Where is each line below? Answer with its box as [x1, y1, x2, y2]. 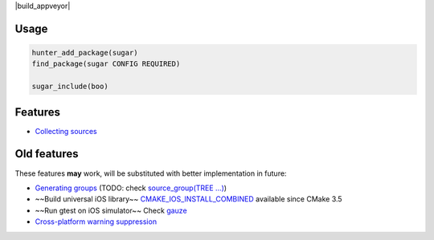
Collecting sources [35, 126, 97, 136]
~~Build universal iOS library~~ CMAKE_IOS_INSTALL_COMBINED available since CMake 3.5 [35, 194, 342, 204]
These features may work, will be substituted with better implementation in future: [14, 169, 287, 178]
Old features [14, 147, 79, 161]
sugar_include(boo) [31, 82, 108, 92]
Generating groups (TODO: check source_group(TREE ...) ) [35, 183, 227, 193]
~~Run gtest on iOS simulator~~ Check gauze [35, 205, 188, 215]
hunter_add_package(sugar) [31, 48, 138, 57]
